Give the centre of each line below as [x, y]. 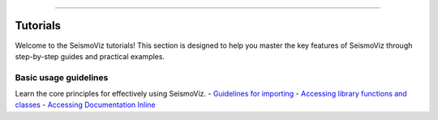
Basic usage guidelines [62, 77]
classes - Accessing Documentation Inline [85, 105]
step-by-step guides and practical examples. [90, 56]
